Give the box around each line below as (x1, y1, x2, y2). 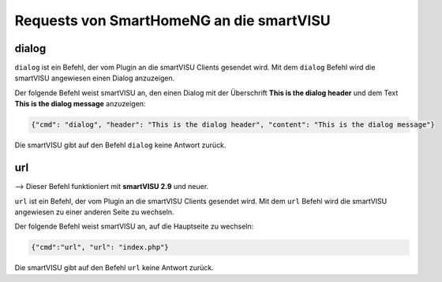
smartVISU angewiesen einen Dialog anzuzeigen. (14, 73, 175, 83)
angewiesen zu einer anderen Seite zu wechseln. (14, 207, 174, 217)
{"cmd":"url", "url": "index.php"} (31, 243, 169, 252)
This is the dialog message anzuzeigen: (14, 99, 146, 109)
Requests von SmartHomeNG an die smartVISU (14, 12, 331, 29)
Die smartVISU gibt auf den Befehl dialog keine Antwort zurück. (14, 140, 227, 150)
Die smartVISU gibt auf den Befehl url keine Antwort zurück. (14, 263, 215, 273)
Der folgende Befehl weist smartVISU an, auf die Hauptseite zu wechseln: (14, 221, 254, 232)
